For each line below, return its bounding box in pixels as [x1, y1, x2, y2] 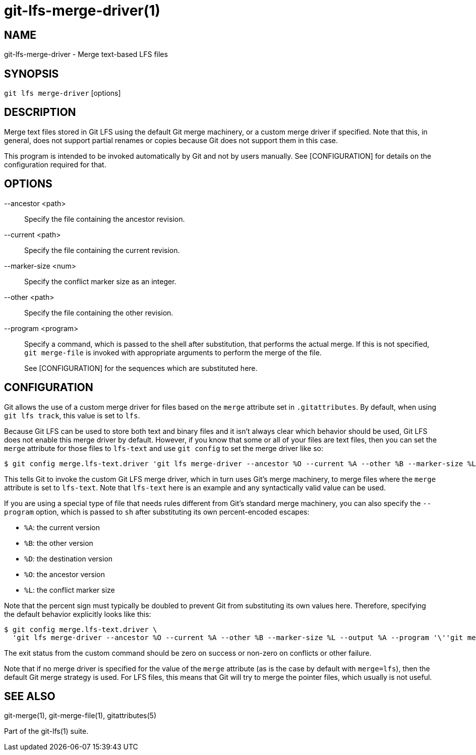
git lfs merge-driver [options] [4, 89, 121, 98]
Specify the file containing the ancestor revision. [24, 214, 185, 223]
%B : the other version [24, 538, 93, 547]
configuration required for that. [4, 160, 106, 169]
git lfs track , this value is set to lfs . [4, 411, 140, 420]
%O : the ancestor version [24, 570, 105, 579]
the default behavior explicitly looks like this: [4, 609, 151, 618]
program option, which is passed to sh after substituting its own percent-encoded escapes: [4, 507, 310, 516]
